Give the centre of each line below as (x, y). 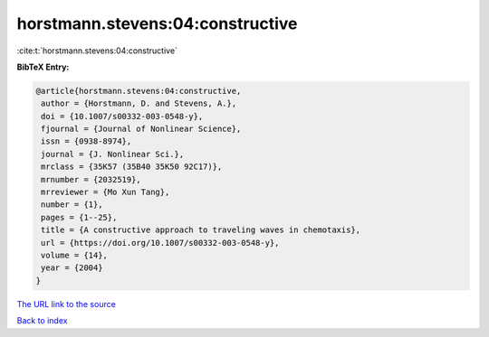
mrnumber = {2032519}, (91, 179)
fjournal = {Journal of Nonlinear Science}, (141, 129)
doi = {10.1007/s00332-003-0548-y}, (122, 116)
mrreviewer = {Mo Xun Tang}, (105, 192)
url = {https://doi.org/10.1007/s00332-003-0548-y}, (160, 243)
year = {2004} (72, 268)
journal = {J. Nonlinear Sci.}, (113, 154)
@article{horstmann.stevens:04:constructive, (139, 91)
